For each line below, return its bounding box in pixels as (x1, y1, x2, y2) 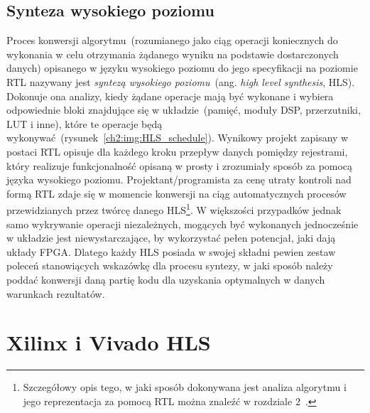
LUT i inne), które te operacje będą (6, 116, 163, 131)
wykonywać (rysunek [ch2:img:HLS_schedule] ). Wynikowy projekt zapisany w (6, 130, 349, 145)
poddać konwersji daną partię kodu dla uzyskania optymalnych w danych (6, 272, 325, 286)
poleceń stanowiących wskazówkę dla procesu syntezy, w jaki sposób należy (6, 258, 333, 273)
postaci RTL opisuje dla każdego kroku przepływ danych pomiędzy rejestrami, (6, 144, 348, 159)
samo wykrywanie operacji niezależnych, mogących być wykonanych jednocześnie (6, 216, 359, 231)
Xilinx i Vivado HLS (6, 328, 211, 357)
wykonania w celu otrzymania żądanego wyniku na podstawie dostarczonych (6, 46, 339, 61)
